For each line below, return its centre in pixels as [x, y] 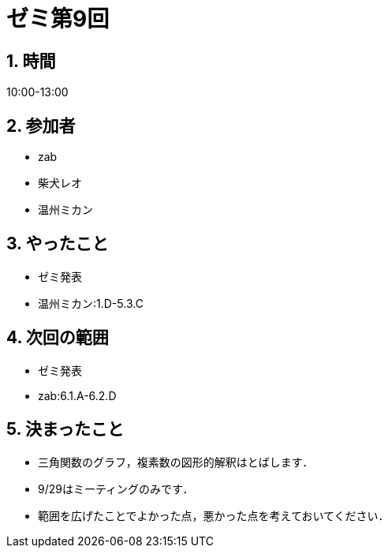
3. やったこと [58, 244]
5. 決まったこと [65, 429]
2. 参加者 [41, 125]
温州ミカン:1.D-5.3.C [91, 303]
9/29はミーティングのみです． [116, 488]
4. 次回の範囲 [58, 338]
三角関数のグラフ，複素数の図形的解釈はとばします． [176, 462]
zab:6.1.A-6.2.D [77, 395]
